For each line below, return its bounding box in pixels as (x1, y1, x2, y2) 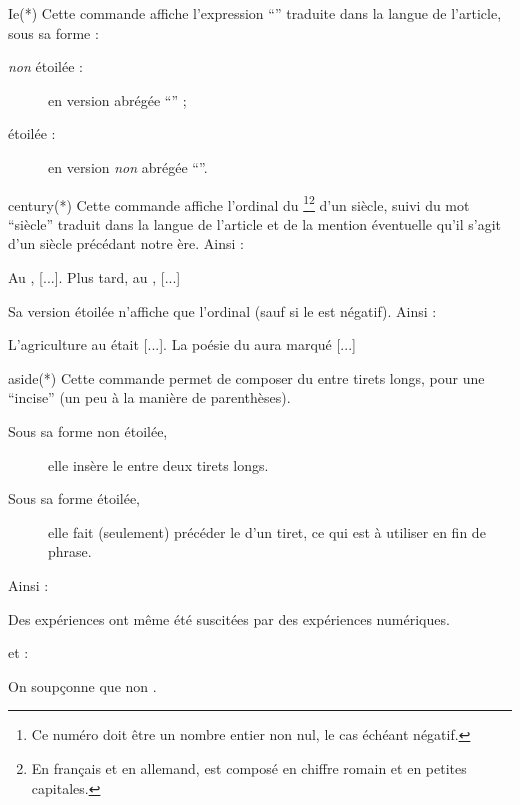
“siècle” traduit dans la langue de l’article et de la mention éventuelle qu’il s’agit (8, 213, 502, 234)
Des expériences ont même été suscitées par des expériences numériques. (8, 608, 450, 629)
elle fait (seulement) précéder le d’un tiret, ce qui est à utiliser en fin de (48, 521, 486, 542)
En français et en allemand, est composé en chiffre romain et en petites (31, 757, 467, 778)
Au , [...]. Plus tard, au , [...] (8, 267, 181, 287)
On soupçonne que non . (8, 675, 157, 696)
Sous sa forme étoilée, (8, 488, 141, 509)
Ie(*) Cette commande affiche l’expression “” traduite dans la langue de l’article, (8, 3, 502, 23)
